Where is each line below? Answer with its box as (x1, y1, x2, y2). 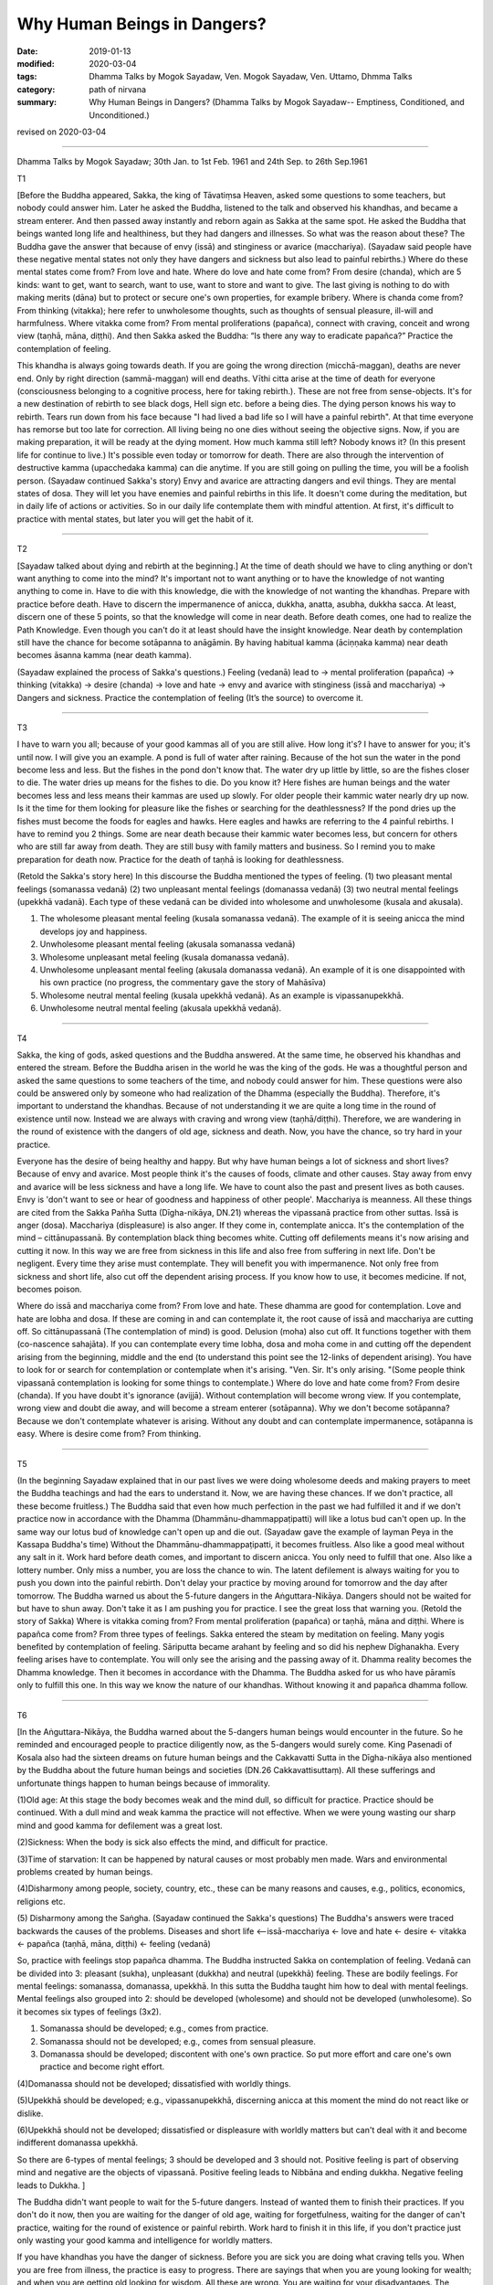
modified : (16, 58, 55, 69)
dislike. (16, 2108, 44, 2119)
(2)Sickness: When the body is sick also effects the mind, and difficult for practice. (16, 1837, 329, 1848)
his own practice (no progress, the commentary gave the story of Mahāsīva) (39, 977, 327, 988)
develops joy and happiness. (39, 926, 148, 937)
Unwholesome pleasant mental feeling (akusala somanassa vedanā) (39, 939, 296, 950)
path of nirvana (89, 83, 146, 95)
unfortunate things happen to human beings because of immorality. (16, 1778, 271, 1789)
